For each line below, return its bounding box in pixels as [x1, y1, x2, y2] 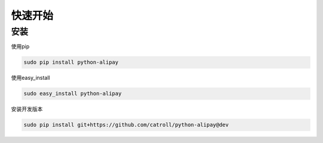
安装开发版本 [11, 105, 43, 113]
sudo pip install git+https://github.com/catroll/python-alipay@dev [23, 122, 229, 128]
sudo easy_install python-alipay [23, 90, 122, 97]
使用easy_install [11, 74, 50, 82]
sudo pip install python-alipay [23, 59, 119, 66]
